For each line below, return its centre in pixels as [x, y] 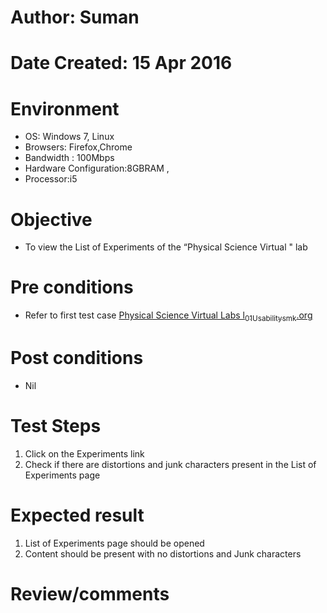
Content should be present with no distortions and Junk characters [163, 553]
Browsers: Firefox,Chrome [78, 147]
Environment [65, 108]
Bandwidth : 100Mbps [69, 158]
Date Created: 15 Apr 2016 [121, 63]
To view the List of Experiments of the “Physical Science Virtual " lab [166, 247]
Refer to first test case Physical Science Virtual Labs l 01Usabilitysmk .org [168, 316]
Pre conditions [72, 287]
